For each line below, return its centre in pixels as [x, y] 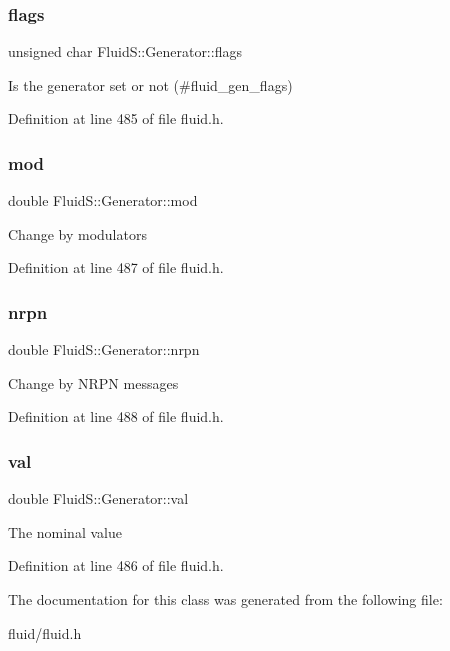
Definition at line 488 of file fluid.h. [116, 416]
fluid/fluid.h [45, 632]
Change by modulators [77, 233]
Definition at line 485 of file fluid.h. [116, 118]
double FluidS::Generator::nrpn [104, 349]
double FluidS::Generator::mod [103, 200]
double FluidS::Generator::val [98, 498]
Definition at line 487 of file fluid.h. [116, 267]
